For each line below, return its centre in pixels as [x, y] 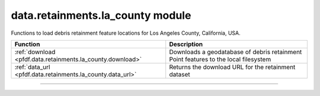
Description [186, 44]
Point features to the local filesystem [220, 59]
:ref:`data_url [32, 67]
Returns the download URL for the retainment [232, 67]
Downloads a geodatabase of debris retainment [236, 52]
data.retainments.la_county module [101, 15]
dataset [180, 74]
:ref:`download [35, 52]
